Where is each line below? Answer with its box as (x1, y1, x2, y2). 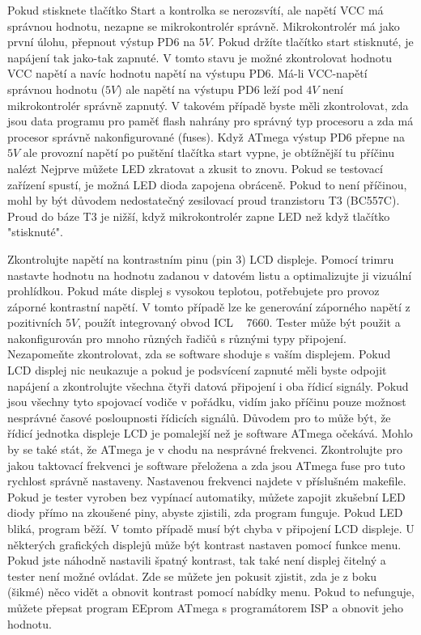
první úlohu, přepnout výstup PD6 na (7, 33, 196, 50)
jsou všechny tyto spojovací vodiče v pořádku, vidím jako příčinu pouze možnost (7, 393, 406, 410)
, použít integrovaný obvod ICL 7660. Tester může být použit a (78, 314, 401, 331)
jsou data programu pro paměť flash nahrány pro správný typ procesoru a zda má (7, 112, 414, 129)
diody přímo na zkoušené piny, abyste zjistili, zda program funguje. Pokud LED (7, 504, 403, 521)
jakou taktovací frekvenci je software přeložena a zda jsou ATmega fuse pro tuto (7, 456, 406, 473)
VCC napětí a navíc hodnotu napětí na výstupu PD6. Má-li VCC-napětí (7, 65, 368, 82)
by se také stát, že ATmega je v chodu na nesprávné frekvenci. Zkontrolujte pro (7, 441, 403, 458)
